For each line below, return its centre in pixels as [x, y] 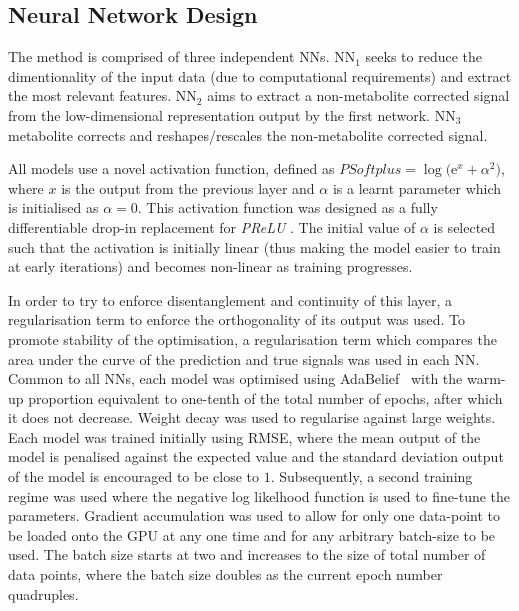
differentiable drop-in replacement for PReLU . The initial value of [212, 226]
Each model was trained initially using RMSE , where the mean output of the [244, 436]
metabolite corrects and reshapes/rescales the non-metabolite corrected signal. [248, 134]
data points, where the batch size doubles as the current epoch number [225, 574]
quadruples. [43, 593]
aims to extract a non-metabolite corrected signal [358, 95]
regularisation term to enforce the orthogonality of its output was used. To [237, 319]
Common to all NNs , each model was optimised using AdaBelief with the [235, 378]
